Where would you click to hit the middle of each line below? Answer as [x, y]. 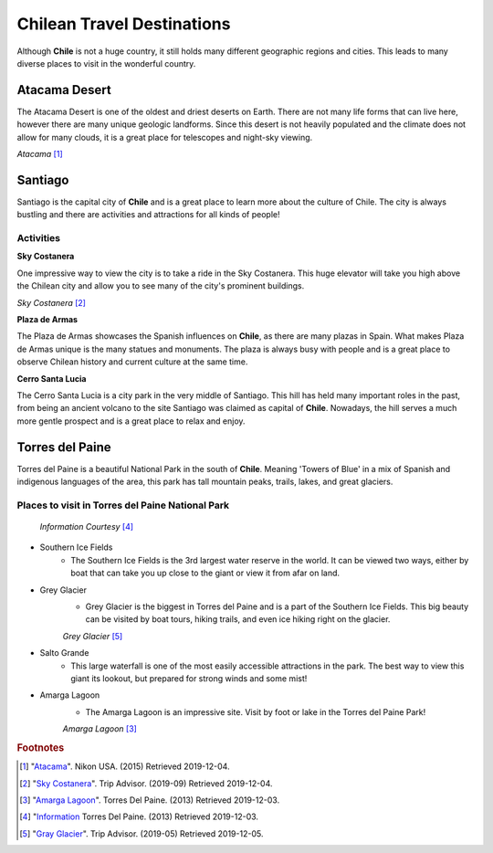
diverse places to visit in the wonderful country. [106, 63]
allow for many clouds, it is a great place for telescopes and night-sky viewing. [165, 137]
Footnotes [41, 747]
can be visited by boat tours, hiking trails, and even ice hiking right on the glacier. [238, 619]
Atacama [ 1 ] [40, 154]
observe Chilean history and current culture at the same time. [132, 362]
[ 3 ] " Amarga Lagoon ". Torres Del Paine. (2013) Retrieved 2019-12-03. [150, 800]
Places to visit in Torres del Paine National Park [123, 505]
